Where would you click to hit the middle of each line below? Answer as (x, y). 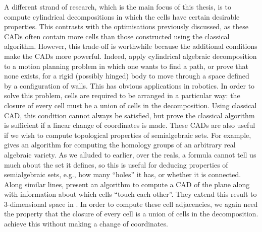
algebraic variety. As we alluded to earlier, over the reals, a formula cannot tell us (130, 154)
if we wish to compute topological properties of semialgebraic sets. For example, (128, 135)
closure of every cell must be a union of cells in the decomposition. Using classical (130, 105)
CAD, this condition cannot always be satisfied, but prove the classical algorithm (129, 115)
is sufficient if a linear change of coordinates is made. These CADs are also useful (130, 125)
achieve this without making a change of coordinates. (86, 224)
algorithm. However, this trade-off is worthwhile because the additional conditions (131, 46)
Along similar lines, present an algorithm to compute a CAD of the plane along (127, 184)
